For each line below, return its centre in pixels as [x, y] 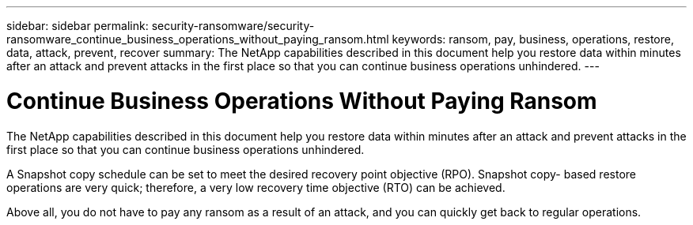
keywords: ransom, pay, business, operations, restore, [533, 39]
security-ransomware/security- [233, 26]
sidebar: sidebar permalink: [78, 26]
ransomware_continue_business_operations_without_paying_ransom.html [198, 39]
